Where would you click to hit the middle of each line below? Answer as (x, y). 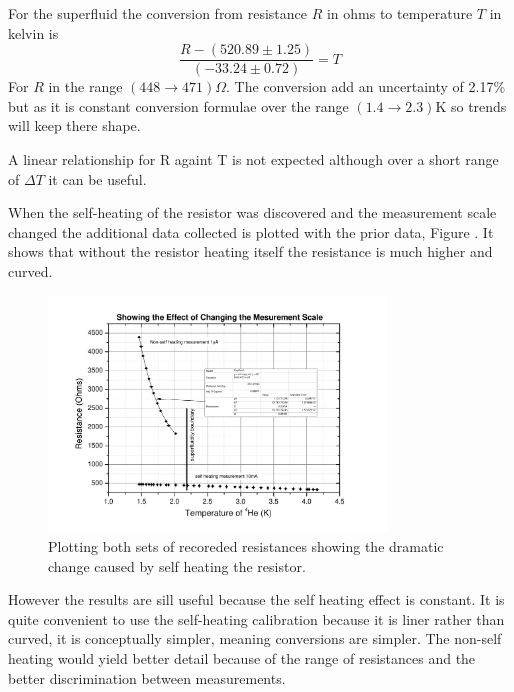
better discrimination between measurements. (147, 677)
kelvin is (33, 32)
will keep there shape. (74, 125)
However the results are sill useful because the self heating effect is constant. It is (256, 599)
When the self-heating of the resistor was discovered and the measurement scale (252, 212)
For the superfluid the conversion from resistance (157, 13)
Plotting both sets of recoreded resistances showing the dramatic (246, 546)
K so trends (471, 105)
